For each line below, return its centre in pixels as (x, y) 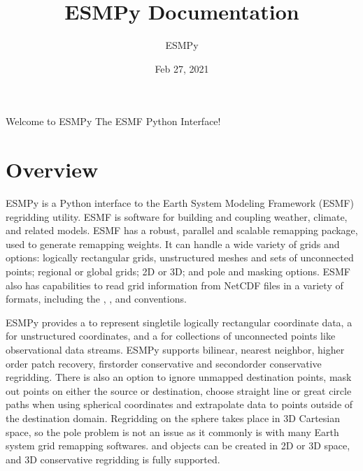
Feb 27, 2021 (182, 68)
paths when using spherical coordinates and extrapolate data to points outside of (179, 404)
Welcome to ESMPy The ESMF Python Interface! (113, 121)
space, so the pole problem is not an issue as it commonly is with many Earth (172, 432)
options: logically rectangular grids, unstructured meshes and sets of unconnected (180, 258)
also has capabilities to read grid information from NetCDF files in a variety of (175, 285)
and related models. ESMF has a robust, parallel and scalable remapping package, (182, 230)
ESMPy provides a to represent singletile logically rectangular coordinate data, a (179, 322)
